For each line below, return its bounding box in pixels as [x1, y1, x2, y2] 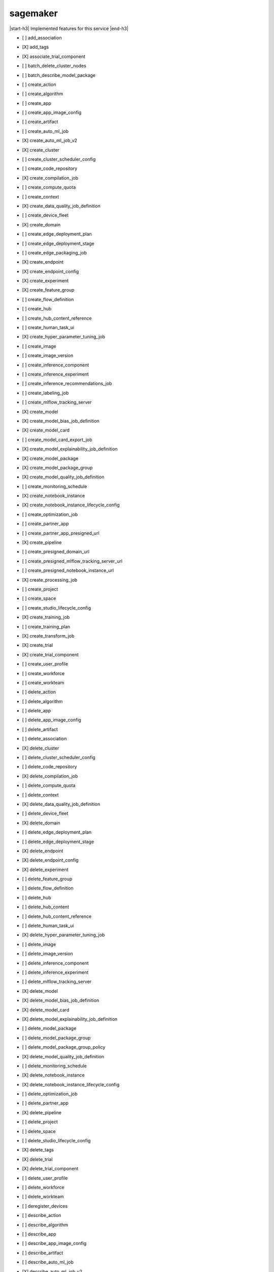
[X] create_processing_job [22, 576, 78, 583]
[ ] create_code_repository [22, 165, 78, 171]
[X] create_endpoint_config [22, 268, 79, 274]
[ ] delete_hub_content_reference [22, 913, 92, 919]
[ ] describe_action [22, 1212, 61, 1219]
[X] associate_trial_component [22, 53, 86, 60]
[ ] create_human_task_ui [22, 325, 75, 331]
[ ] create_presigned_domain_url [22, 548, 90, 555]
